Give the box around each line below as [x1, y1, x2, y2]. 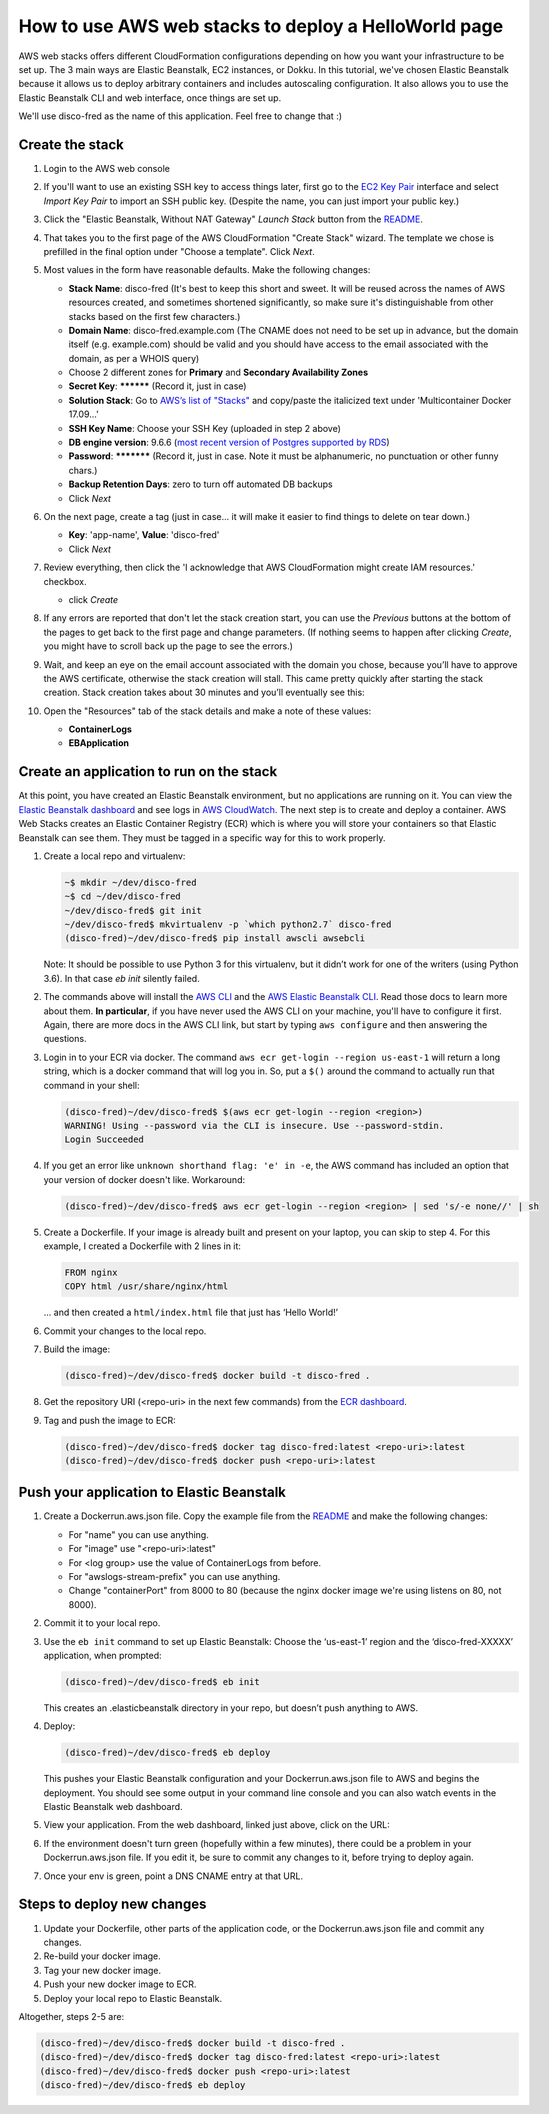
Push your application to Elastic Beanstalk [18, 1484, 287, 1501]
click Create [68, 593, 119, 605]
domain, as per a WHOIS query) [68, 352, 200, 364]
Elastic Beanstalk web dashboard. [43, 1801, 184, 1813]
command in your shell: [43, 1079, 140, 1091]
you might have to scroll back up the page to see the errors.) [43, 640, 294, 652]
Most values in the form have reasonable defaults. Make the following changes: [43, 264, 371, 276]
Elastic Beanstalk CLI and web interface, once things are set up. [18, 91, 282, 104]
